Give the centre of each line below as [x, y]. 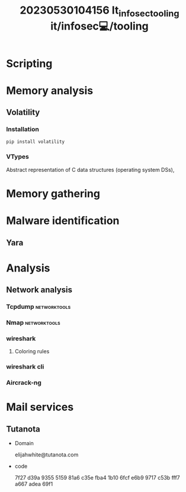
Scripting [29, 63]
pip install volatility [36, 142]
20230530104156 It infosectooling [100, 11]
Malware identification [63, 221]
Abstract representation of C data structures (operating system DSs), [90, 170]
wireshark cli [25, 367]
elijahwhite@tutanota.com [46, 455]
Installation [23, 129]
